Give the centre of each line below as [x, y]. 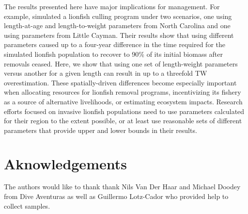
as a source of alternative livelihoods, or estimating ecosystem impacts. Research [123, 101]
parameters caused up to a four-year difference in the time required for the [115, 44]
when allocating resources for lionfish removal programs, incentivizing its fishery [123, 92]
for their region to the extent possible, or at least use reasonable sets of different [123, 121]
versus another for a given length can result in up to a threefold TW [106, 73]
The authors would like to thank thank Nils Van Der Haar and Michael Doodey [122, 187]
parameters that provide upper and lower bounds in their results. [101, 130]
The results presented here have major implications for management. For [112, 6]
